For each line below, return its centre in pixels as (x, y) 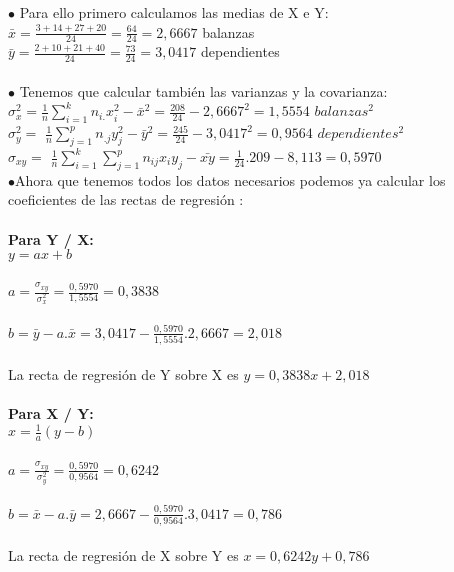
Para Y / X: (51, 238)
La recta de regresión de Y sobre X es (123, 373)
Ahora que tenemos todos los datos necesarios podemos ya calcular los (230, 179)
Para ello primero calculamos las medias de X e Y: (174, 12)
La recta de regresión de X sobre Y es (123, 554)
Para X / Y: (51, 412)
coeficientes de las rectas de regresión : (126, 199)
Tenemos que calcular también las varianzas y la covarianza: (203, 90)
